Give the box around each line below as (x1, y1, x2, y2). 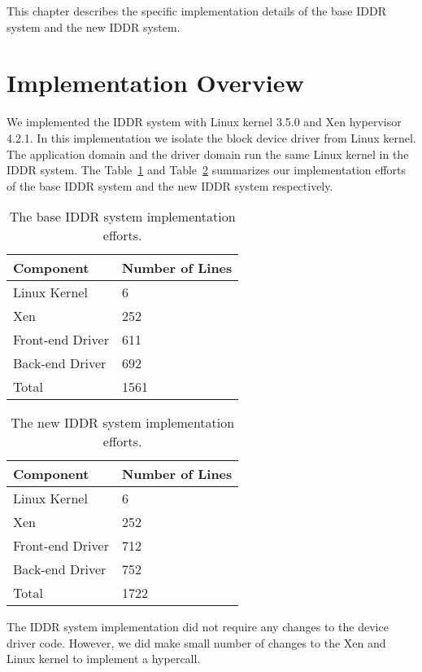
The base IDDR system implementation (9, 207, 236, 226)
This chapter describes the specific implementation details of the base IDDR (7, 2, 386, 19)
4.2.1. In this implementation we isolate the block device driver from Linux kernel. (7, 129, 416, 146)
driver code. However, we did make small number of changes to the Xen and (7, 634, 386, 651)
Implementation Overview (7, 66, 304, 99)
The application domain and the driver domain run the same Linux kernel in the (7, 145, 409, 162)
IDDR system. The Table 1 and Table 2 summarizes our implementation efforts (7, 161, 407, 178)
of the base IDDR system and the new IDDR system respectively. (7, 177, 333, 194)
